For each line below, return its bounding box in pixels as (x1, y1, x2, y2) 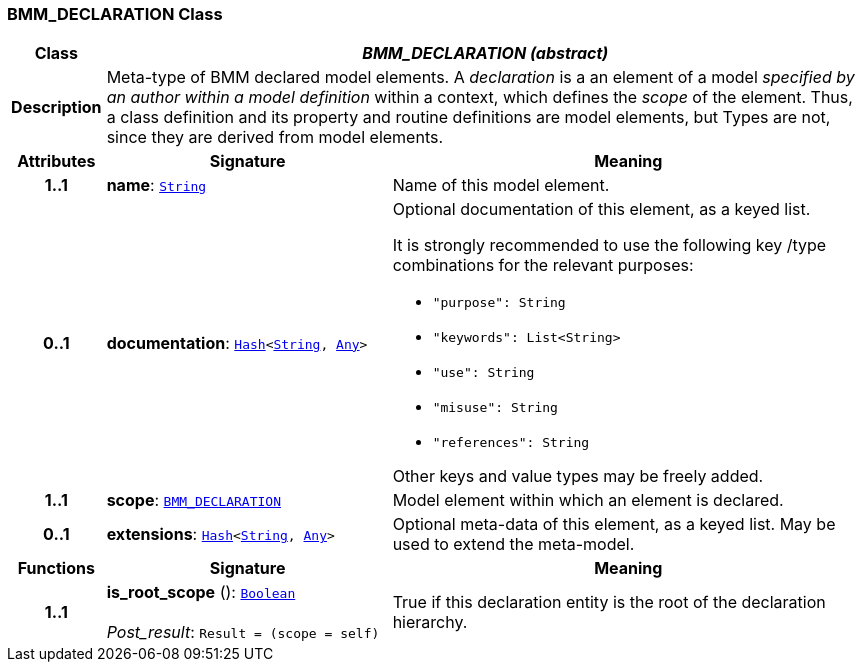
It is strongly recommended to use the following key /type (392, 235, 827, 256)
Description (11, 97, 102, 118)
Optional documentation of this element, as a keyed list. (392, 199, 811, 220)
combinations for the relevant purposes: (392, 255, 694, 276)
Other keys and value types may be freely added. (392, 466, 764, 487)
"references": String (432, 435, 590, 451)
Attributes (17, 151, 96, 172)
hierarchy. (392, 612, 468, 633)
